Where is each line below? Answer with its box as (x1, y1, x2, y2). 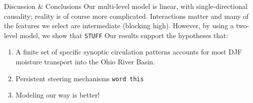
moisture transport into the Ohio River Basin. (15, 56, 155, 67)
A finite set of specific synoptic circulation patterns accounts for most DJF (15, 47, 242, 57)
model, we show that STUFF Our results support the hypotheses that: (19, 30, 228, 40)
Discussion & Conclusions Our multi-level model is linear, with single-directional (4, 1, 248, 11)
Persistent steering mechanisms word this (15, 73, 144, 83)
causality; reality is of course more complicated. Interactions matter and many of (4, 10, 249, 21)
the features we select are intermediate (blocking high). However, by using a (4, 20, 234, 31)
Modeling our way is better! (15, 90, 100, 100)
